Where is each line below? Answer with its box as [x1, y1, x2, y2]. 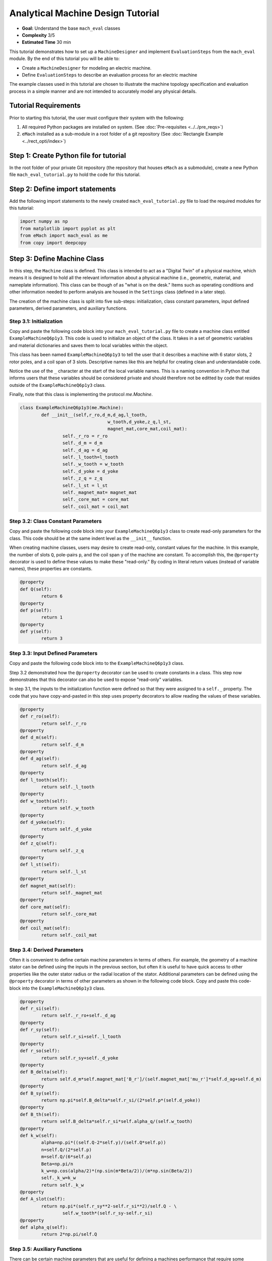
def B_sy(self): [20, 1090, 60, 1096]
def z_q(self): [20, 840, 57, 846]
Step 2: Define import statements [9, 185, 116, 193]
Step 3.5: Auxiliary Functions [9, 1245, 82, 1252]
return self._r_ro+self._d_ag [41, 1013, 116, 1018]
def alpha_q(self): [20, 1225, 68, 1230]
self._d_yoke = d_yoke [62, 468, 118, 474]
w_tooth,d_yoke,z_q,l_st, [107, 419, 172, 425]
